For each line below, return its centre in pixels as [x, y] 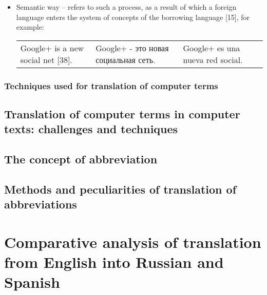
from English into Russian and [114, 262]
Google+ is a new [52, 48]
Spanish [32, 282]
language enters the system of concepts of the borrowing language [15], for [133, 17]
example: [30, 27]
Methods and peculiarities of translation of [120, 189]
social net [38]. [46, 59]
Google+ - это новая [132, 48]
